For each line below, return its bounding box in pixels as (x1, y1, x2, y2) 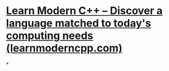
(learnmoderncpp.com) (6, 42, 123, 55)
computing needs (6, 29, 94, 42)
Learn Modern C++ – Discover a (6, 4, 163, 18)
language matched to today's (6, 16, 151, 30)
